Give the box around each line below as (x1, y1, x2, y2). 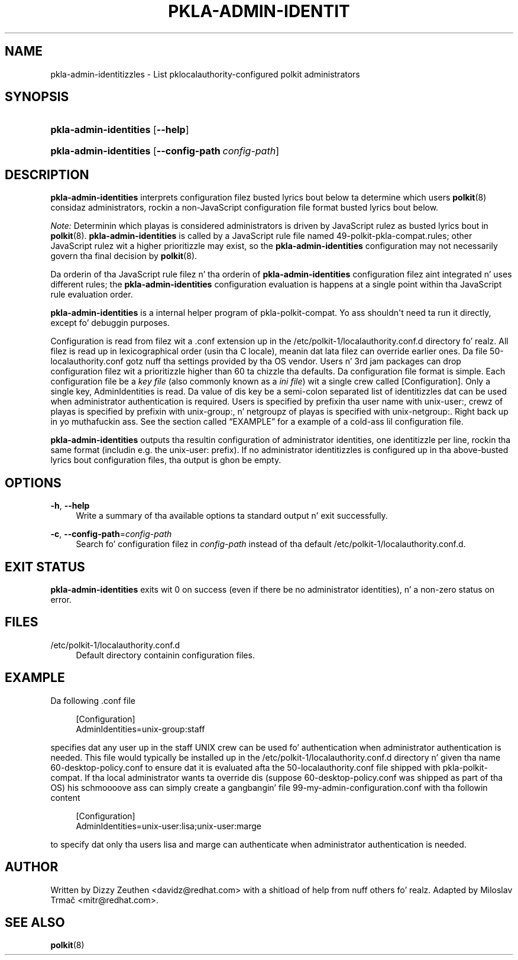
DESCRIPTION (5, 167, 89, 182)
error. (50, 594, 72, 605)
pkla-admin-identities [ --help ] (50, 124, 189, 136)
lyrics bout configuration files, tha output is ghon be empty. (50, 455, 281, 466)
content (50, 792, 80, 803)
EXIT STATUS (5, 559, 85, 574)
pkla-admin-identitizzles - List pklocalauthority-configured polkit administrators (50, 69, 360, 79)
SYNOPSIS (5, 89, 69, 105)
